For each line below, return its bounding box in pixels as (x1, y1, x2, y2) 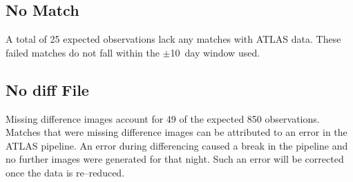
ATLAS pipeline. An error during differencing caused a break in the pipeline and (6, 138, 348, 152)
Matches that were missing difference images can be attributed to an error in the (6, 125, 347, 139)
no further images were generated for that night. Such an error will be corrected (6, 152, 344, 166)
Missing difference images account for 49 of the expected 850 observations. (6, 111, 320, 125)
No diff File (6, 79, 89, 100)
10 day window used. (170, 45, 260, 59)
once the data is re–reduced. (6, 165, 125, 179)
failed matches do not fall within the (6, 45, 160, 59)
